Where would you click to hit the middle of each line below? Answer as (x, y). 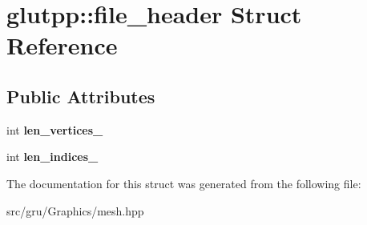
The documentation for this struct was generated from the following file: (184, 183)
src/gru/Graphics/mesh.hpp (75, 210)
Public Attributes (81, 96)
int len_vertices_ (55, 129)
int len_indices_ (52, 157)
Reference (62, 45)
